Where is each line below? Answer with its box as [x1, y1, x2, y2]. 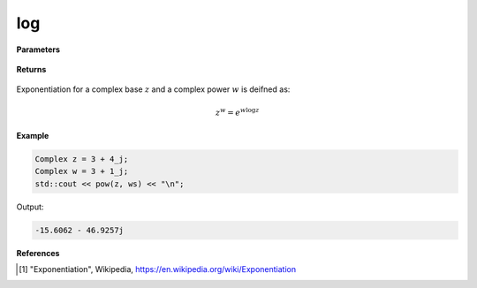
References [16, 247, 60, 258]
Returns [16, 64, 47, 74]
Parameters [16, 44, 61, 55]
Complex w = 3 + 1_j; [34, 166, 129, 177]
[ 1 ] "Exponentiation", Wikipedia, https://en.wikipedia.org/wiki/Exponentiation [19, 264, 296, 275]
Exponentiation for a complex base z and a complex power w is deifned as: [16, 84, 291, 95]
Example [16, 130, 49, 140]
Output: [16, 201, 44, 212]
